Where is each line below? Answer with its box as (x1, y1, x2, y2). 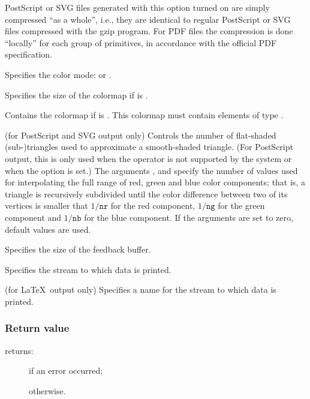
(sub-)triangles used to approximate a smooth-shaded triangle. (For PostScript (5, 140, 293, 153)
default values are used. (5, 223, 91, 235)
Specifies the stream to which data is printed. (5, 263, 171, 275)
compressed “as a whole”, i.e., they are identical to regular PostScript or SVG (5, 13, 291, 25)
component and (5, 211, 62, 223)
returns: (5, 344, 34, 356)
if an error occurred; (29, 364, 103, 377)
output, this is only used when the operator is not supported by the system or (5, 152, 292, 164)
